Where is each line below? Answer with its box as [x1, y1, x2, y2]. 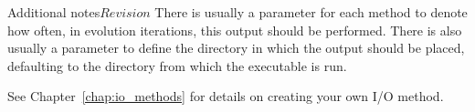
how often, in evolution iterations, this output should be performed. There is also [7, 20, 462, 39]
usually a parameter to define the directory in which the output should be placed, [7, 38, 465, 57]
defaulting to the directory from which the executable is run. [7, 56, 347, 75]
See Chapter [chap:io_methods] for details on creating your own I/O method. [7, 87, 444, 106]
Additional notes [7, 3, 100, 21]
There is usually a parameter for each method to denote [154, 3, 468, 21]
